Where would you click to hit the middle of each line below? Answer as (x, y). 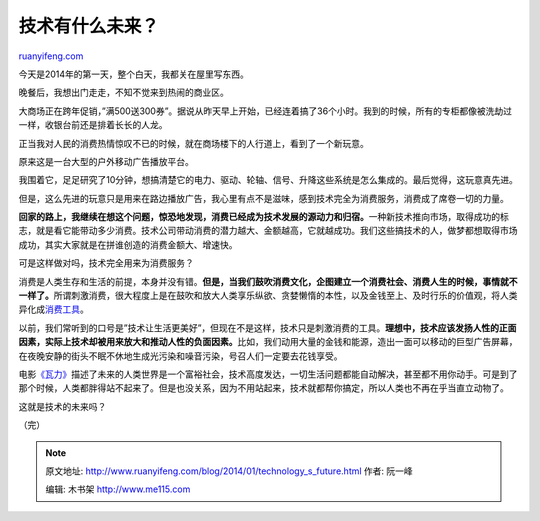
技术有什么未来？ (89, 26)
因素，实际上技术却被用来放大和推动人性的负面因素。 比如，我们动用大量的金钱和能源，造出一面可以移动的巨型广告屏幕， (268, 342)
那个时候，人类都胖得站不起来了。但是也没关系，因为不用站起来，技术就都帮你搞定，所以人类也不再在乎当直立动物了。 (263, 388)
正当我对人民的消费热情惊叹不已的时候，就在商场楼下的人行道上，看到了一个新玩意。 (193, 143)
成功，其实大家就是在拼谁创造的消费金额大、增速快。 (128, 244)
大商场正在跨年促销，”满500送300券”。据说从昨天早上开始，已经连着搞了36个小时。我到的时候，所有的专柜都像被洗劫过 (265, 111)
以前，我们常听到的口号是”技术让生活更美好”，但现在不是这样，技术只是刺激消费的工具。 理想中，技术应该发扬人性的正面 (267, 327)
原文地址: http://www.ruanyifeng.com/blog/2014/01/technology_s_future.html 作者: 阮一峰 (229, 471)
